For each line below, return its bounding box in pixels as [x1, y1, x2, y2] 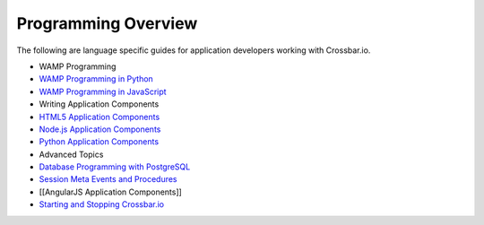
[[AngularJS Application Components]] [39, 186, 183, 197]
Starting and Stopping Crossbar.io [39, 199, 165, 210]
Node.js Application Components [39, 124, 161, 134]
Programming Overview [16, 13, 198, 33]
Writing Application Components [39, 99, 160, 109]
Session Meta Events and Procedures [39, 174, 178, 185]
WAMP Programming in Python [39, 74, 154, 84]
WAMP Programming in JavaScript [39, 86, 167, 97]
